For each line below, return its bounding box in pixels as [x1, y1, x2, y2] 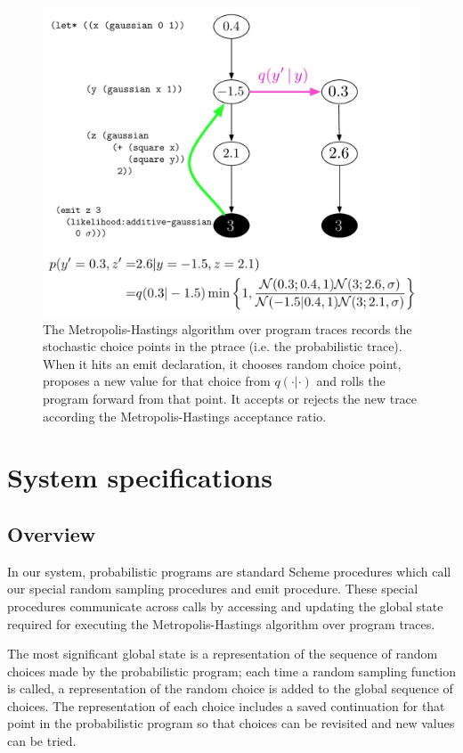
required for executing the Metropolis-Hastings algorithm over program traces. [7, 614, 435, 633]
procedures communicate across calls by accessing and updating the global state [7, 596, 443, 615]
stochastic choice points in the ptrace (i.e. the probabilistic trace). [43, 337, 402, 356]
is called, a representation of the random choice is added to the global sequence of [7, 679, 453, 698]
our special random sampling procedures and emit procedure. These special [7, 579, 418, 598]
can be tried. [7, 732, 77, 750]
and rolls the [316, 372, 386, 390]
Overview [7, 520, 96, 547]
